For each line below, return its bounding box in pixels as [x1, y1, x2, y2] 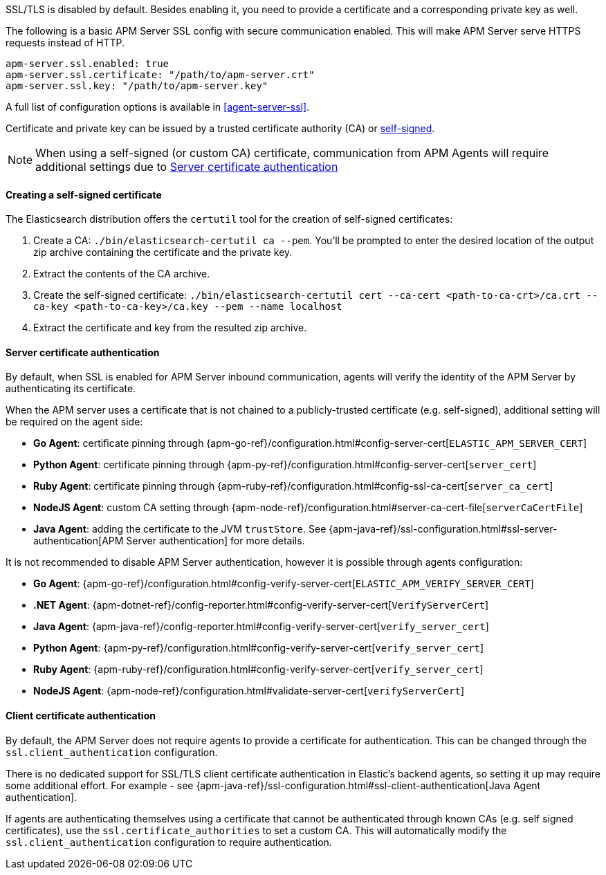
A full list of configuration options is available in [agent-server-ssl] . [6, 101, 310, 113]
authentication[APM [33, 535, 124, 547]
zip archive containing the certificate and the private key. [33, 246, 293, 259]
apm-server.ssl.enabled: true [6, 58, 169, 69]
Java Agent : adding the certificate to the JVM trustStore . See [33, 523, 327, 535]
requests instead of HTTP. [6, 37, 125, 48]
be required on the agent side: [6, 416, 143, 428]
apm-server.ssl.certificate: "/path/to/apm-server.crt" [6, 69, 315, 80]
